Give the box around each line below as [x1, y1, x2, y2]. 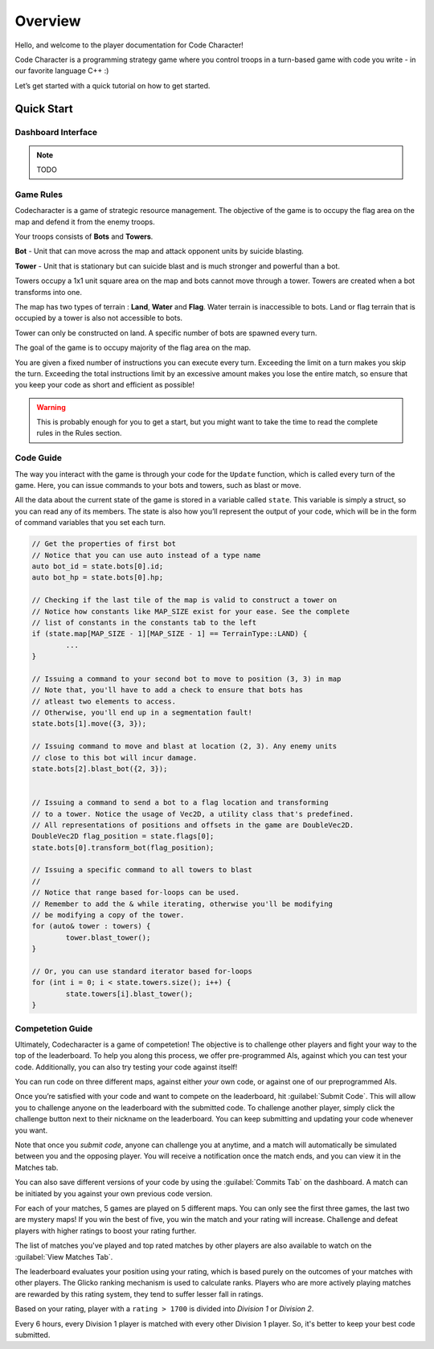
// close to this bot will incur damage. [31, 752, 198, 762]
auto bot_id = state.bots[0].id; [31, 561, 164, 571]
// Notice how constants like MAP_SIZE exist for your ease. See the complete [31, 607, 350, 616]
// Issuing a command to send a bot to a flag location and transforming [31, 798, 329, 807]
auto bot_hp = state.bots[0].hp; [31, 573, 164, 582]
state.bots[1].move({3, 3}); [31, 720, 147, 728]
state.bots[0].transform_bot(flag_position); [31, 843, 215, 852]
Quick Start [14, 101, 73, 116]
